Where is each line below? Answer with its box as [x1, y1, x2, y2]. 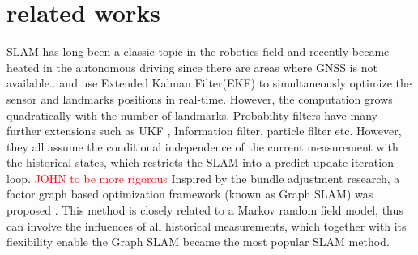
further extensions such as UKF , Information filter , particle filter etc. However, [6, 122, 402, 139]
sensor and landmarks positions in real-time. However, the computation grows [6, 90, 393, 107]
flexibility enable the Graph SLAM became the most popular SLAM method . [6, 233, 390, 250]
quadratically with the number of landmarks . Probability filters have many [6, 106, 377, 123]
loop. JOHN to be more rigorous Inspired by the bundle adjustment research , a [6, 169, 400, 186]
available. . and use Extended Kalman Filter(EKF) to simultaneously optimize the [6, 74, 412, 91]
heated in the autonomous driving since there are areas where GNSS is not [6, 58, 377, 75]
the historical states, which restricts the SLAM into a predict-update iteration [6, 154, 394, 171]
